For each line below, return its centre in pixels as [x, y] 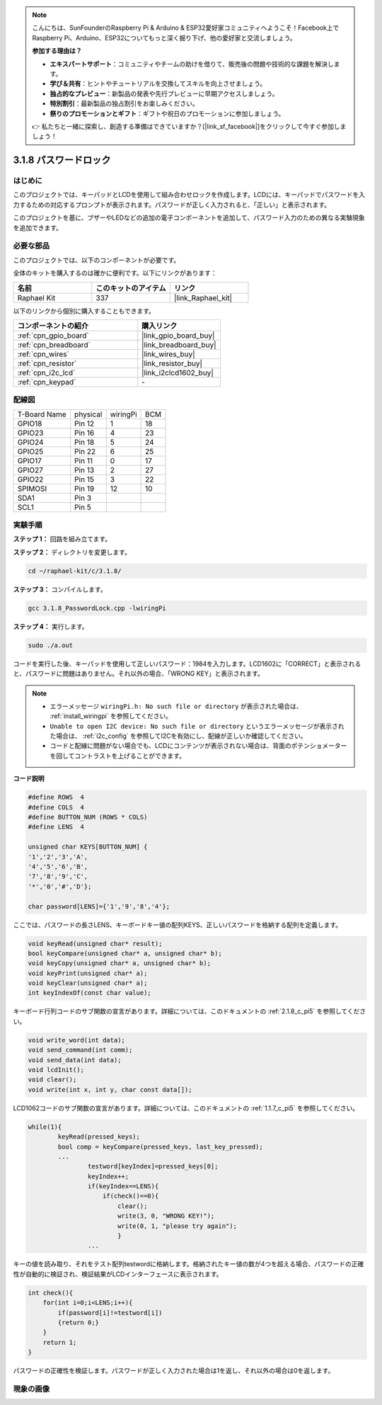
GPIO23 [30, 433]
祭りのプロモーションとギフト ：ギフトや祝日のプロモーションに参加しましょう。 [167, 113]
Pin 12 [85, 423]
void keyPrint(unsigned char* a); [88, 973]
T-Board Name [42, 414]
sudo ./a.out [51, 645]
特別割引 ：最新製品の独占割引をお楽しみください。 [124, 103]
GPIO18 [30, 423]
